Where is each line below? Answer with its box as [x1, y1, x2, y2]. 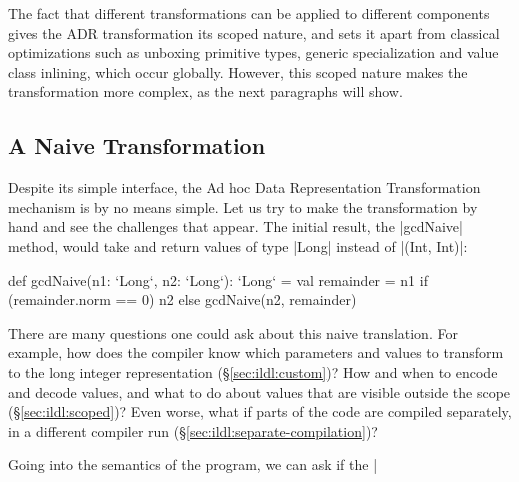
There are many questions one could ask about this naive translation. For [8, 322, 458, 343]
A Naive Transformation [8, 130, 266, 161]
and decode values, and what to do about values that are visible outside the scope [8, 381, 511, 402]
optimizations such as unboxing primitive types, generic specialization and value [8, 42, 499, 63]
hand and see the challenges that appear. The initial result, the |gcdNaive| [8, 216, 463, 237]
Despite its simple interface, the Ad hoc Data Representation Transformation [8, 177, 481, 198]
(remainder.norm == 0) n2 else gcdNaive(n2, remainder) [8, 289, 357, 310]
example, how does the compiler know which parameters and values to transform [8, 342, 504, 363]
